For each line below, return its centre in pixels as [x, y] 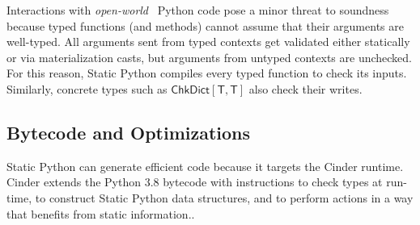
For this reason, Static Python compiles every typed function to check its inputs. [207, 73]
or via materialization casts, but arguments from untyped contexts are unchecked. [209, 57]
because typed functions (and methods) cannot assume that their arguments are [205, 25]
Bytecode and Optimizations [129, 132]
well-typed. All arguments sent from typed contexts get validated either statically [208, 42]
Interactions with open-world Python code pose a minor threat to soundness [198, 10]
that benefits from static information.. [101, 213]
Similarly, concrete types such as [87, 88]
